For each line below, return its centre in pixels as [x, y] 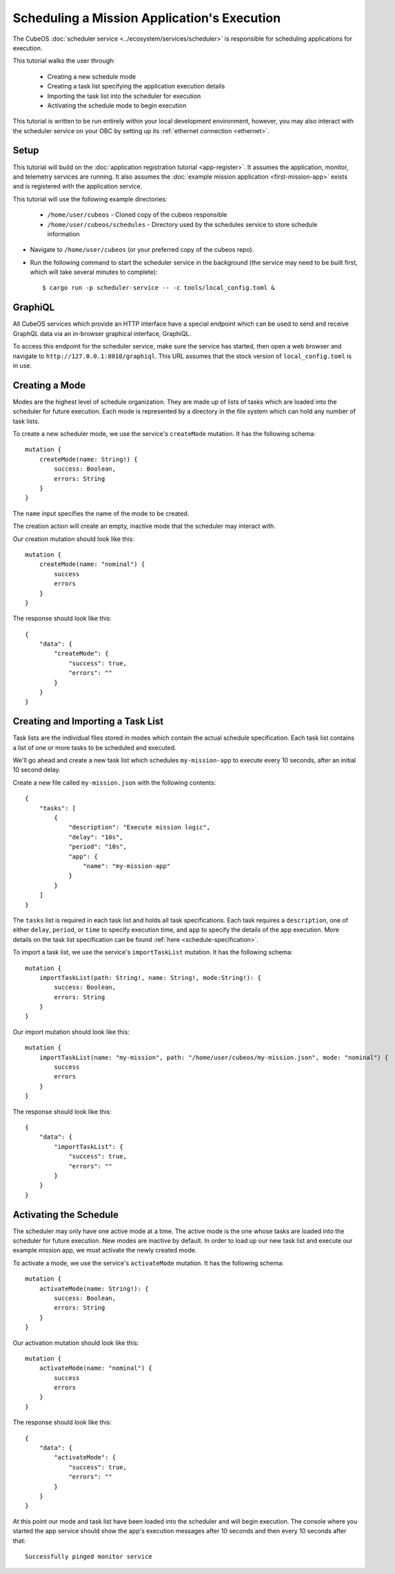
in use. [22, 365]
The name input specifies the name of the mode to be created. [101, 513]
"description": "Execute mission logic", [139, 827]
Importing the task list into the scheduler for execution [124, 96]
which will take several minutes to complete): [94, 272]
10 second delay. [37, 770]
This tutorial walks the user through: [64, 61]
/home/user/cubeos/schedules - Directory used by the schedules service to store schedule [182, 224]
